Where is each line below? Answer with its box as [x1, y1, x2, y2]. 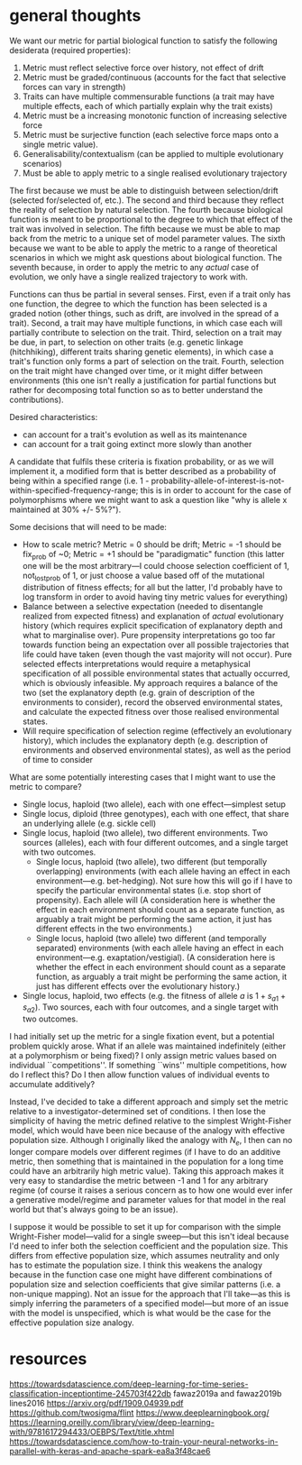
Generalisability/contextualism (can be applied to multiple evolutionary [22, 148, 284, 159]
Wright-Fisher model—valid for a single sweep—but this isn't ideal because [9, 1231, 289, 1241]
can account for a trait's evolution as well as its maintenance [22, 429, 248, 440]
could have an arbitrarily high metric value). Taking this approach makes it [9, 1165, 284, 1177]
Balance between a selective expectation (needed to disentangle [22, 600, 263, 611]
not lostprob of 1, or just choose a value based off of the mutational [22, 570, 265, 582]
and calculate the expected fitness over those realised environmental [22, 706, 279, 717]
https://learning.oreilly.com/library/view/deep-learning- [9, 1416, 215, 1427]
